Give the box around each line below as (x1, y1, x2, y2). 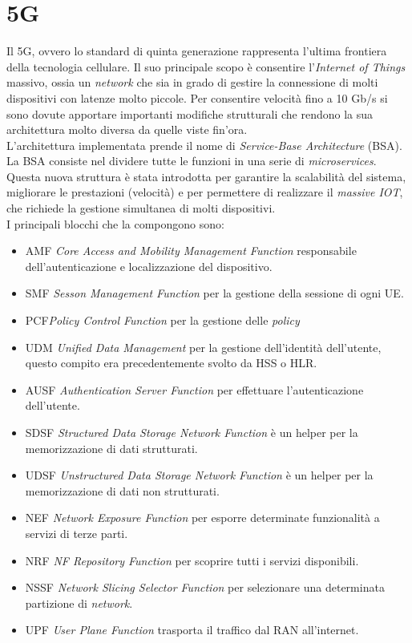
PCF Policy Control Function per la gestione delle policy (25, 312, 300, 329)
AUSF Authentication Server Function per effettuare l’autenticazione (25, 381, 364, 398)
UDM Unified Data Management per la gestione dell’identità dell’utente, (25, 338, 382, 355)
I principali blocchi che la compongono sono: (6, 215, 224, 232)
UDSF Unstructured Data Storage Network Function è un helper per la (25, 467, 374, 483)
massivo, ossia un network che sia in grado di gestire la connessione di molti (6, 74, 378, 91)
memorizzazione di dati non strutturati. (25, 482, 220, 499)
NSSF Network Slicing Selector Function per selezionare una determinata (25, 579, 385, 596)
